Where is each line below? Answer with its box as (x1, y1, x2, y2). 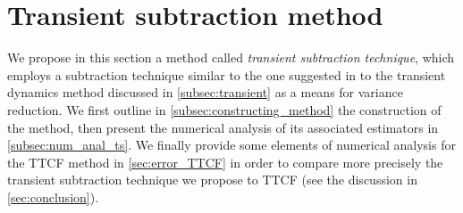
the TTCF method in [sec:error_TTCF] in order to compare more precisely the (7, 152, 443, 171)
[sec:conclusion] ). (7, 187, 99, 206)
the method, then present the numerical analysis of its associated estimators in (7, 118, 439, 136)
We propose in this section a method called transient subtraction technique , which (7, 48, 455, 67)
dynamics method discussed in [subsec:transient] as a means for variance (7, 83, 403, 102)
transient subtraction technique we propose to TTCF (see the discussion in (7, 170, 417, 189)
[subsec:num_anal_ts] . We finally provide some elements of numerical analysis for (7, 135, 456, 154)
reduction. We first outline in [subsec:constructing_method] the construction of (7, 100, 442, 119)
